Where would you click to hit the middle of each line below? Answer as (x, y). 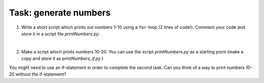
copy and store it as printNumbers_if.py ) (62, 59)
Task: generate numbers (60, 13)
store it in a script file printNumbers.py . (61, 33)
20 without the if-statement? (38, 74)
